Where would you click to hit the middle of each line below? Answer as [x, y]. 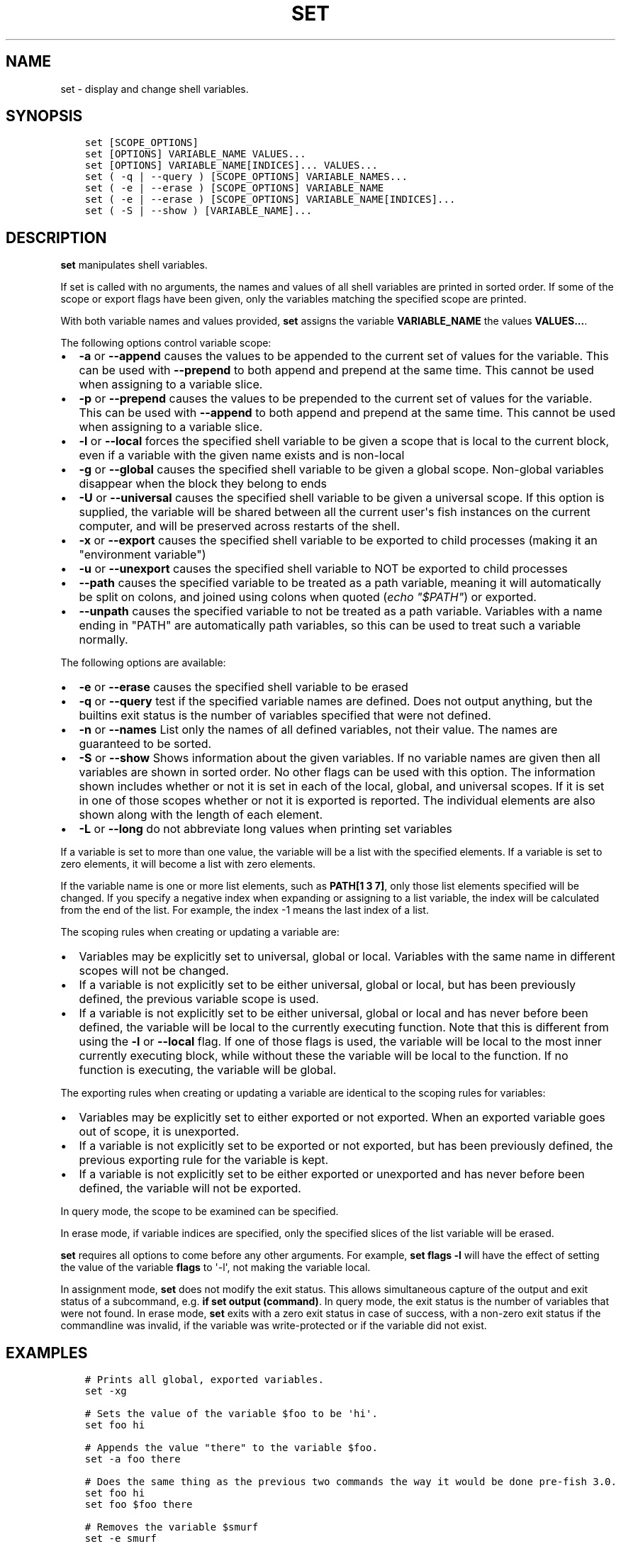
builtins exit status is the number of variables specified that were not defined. [285, 716]
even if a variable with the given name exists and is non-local [242, 455]
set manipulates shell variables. [134, 265]
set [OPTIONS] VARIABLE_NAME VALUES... [195, 154]
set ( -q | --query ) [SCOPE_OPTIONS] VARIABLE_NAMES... [246, 177]
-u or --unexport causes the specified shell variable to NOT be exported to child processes [323, 569]
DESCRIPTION [56, 237]
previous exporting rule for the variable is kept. [204, 1160]
